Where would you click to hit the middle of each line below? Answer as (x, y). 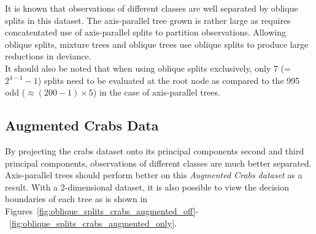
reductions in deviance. (48, 56)
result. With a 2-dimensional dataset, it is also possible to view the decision (147, 187)
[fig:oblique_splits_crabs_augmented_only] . (93, 223)
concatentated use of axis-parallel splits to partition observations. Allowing (145, 32)
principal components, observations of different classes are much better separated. (158, 163)
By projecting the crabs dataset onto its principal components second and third (155, 150)
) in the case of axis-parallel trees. (156, 92)
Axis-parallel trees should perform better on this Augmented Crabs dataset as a (154, 175)
